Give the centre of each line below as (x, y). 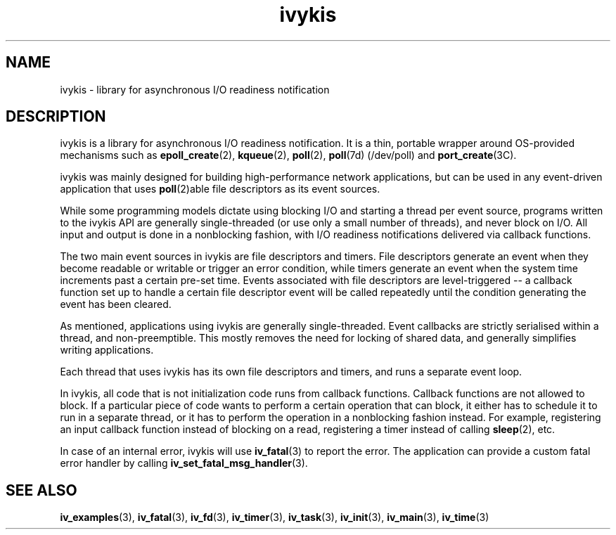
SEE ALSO (41, 490)
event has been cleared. (116, 304)
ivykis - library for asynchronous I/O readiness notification (195, 89)
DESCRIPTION (56, 117)
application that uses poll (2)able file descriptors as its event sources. (220, 189)
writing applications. (107, 350)
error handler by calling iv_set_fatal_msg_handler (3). (184, 463)
